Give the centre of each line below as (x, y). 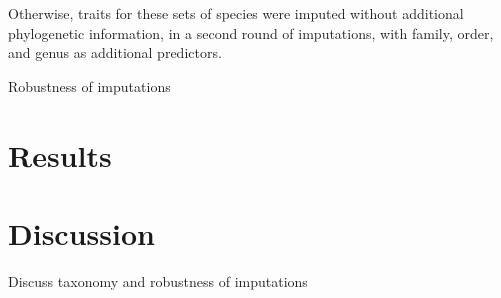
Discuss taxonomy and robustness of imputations (158, 280)
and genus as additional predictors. (115, 52)
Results (60, 154)
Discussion (81, 232)
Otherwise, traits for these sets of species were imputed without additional (236, 13)
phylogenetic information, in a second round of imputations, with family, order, (251, 32)
